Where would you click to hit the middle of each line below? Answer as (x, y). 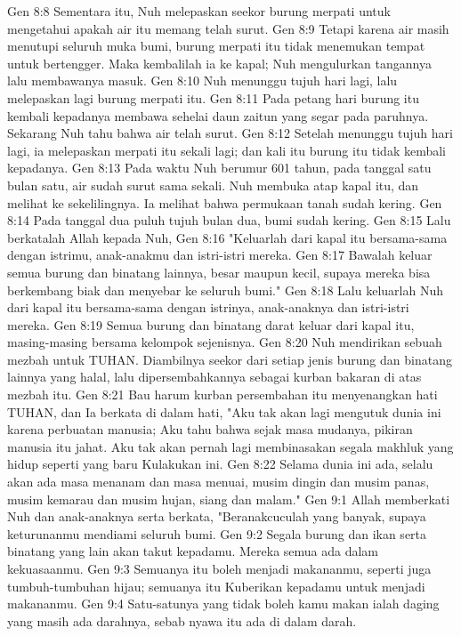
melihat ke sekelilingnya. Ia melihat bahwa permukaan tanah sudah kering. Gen (225, 202)
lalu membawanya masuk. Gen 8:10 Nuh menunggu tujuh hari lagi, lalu (202, 81)
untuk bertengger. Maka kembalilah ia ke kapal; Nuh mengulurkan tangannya (219, 63)
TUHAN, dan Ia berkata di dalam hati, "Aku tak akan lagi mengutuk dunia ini (224, 411)
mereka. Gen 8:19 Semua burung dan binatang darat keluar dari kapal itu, (211, 324)
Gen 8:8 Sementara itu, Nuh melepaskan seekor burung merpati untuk (199, 11)
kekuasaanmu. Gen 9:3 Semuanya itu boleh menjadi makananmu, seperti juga (219, 568)
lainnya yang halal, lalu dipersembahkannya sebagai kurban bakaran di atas (214, 377)
